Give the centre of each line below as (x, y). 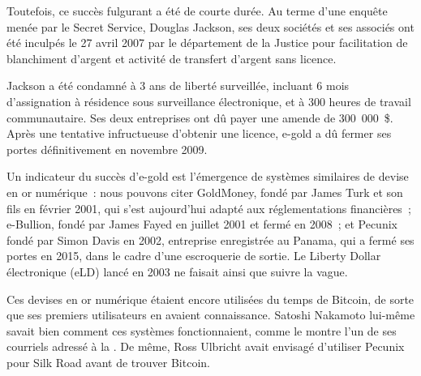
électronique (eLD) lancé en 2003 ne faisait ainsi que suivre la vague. (177, 271)
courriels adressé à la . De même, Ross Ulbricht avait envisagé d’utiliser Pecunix (206, 346)
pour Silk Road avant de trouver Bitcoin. (108, 362)
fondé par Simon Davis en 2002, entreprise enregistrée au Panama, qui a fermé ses (210, 239)
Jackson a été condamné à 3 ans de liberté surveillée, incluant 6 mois (178, 85)
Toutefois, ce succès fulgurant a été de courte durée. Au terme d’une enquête (197, 11)
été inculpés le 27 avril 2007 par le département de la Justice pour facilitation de (207, 43)
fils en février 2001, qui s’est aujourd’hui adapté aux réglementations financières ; (209, 208)
